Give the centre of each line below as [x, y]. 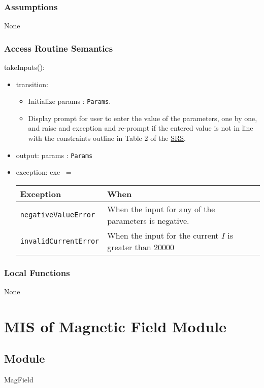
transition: [32, 84]
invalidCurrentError [60, 241]
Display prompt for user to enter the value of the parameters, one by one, [143, 118]
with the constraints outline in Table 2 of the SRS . [107, 138]
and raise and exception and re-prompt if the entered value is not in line [141, 128]
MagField [19, 380]
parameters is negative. [148, 220]
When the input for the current [163, 235]
